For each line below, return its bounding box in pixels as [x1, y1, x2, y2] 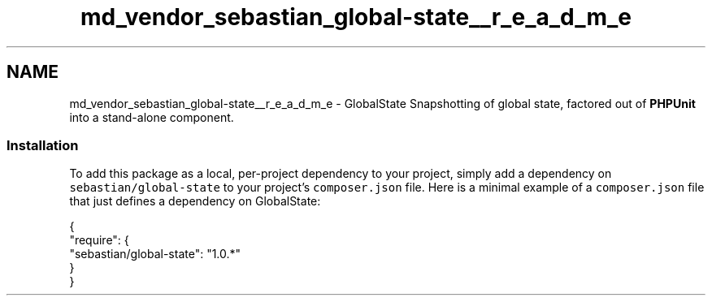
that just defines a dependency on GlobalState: [69, 194, 321, 209]
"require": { [69, 233, 129, 248]
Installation [7, 136, 79, 153]
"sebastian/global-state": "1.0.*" [69, 247, 241, 261]
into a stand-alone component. [69, 110, 234, 124]
